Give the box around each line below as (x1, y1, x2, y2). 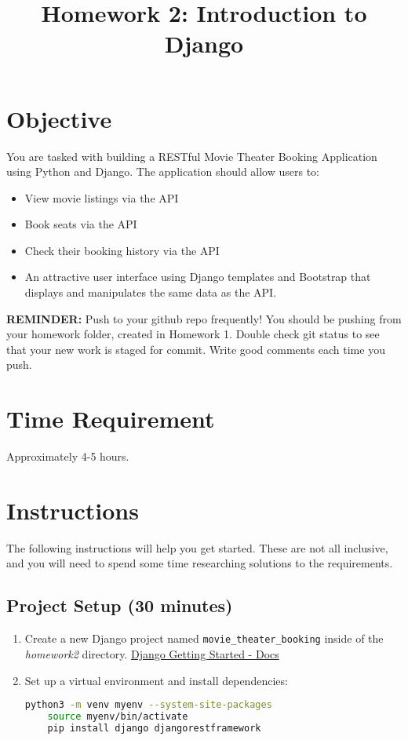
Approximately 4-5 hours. (6, 448, 129, 465)
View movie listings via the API (24, 189, 179, 206)
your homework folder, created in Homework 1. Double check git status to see (6, 326, 380, 342)
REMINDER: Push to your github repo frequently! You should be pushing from (6, 310, 402, 326)
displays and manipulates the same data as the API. (24, 284, 277, 301)
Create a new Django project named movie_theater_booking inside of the (24, 630, 384, 647)
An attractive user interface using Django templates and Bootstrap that (24, 268, 371, 285)
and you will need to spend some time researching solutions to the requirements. (6, 555, 393, 571)
